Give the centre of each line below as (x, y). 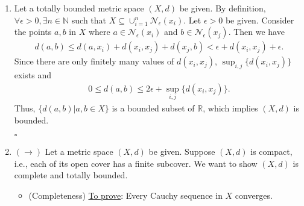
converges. (254, 195)
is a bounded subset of (153, 108)
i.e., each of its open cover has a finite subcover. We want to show (136, 163)
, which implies (230, 108)
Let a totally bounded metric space (79, 8)
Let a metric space (79, 151)
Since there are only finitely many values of (94, 61)
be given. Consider (260, 20)
